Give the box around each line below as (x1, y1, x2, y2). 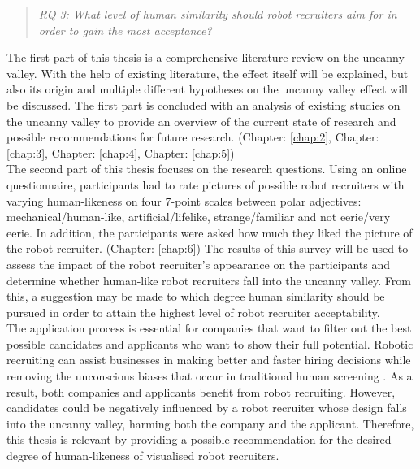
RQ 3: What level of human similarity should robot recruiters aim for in (38, 6, 397, 22)
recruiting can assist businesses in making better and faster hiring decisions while (6, 351, 411, 368)
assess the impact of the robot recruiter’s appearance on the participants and (6, 255, 391, 272)
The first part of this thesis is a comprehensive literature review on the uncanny (6, 49, 405, 66)
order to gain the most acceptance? (38, 21, 212, 38)
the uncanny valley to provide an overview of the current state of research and (6, 112, 396, 129)
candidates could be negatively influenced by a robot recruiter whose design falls (6, 399, 407, 416)
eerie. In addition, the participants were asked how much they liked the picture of (6, 224, 413, 241)
